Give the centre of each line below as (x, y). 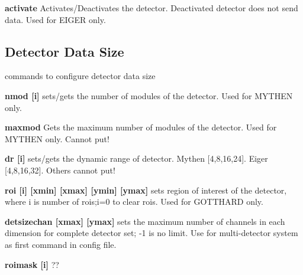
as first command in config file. (61, 244)
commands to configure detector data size (80, 76)
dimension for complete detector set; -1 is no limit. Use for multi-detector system (151, 233)
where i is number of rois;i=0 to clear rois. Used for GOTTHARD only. (134, 202)
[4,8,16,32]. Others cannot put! (60, 170)
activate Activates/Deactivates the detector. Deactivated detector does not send (151, 8)
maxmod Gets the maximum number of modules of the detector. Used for (141, 127)
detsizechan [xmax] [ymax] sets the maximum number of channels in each (145, 221)
